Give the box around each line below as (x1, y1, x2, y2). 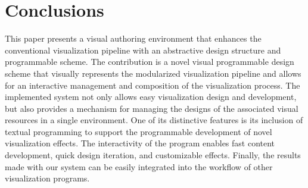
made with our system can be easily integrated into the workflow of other (5, 160, 273, 173)
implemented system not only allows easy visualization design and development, (5, 90, 297, 103)
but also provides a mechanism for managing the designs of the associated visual (5, 102, 298, 114)
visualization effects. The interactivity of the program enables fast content (5, 137, 275, 149)
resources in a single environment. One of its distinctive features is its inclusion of (5, 114, 303, 126)
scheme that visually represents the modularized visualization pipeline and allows (5, 67, 301, 79)
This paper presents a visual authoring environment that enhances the (5, 32, 262, 45)
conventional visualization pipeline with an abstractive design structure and (5, 43, 281, 56)
